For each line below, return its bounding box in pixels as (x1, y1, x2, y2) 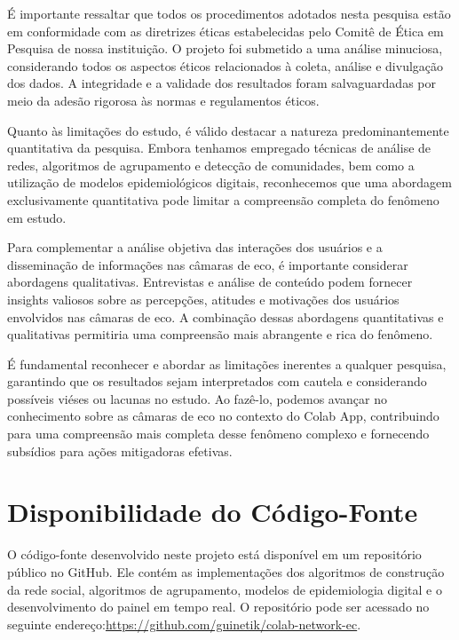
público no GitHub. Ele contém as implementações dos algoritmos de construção (7, 562, 445, 581)
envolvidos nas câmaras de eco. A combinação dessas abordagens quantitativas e (7, 307, 444, 326)
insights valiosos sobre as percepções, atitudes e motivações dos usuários (7, 289, 400, 308)
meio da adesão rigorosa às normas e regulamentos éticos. (7, 91, 320, 109)
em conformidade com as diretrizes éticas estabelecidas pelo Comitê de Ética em (7, 21, 444, 40)
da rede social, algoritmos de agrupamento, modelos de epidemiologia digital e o (7, 580, 442, 598)
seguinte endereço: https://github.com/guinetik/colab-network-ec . (7, 614, 361, 633)
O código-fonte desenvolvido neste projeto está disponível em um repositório (7, 545, 422, 564)
